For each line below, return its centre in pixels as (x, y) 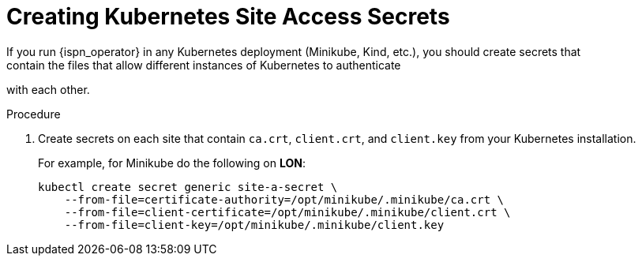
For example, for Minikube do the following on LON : (172, 163)
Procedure (34, 114)
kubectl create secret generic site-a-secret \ (188, 187)
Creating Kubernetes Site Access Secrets (228, 17)
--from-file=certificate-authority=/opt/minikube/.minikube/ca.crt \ (284, 199)
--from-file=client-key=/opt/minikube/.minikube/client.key (254, 225)
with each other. (48, 89)
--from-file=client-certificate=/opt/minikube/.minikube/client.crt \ (287, 212)
